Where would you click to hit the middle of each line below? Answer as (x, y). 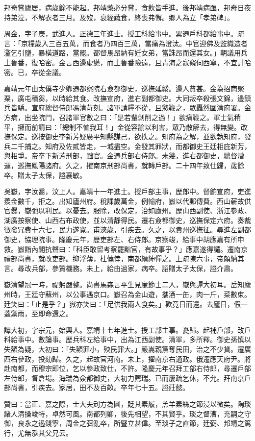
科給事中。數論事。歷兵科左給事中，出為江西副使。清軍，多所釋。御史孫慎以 (127, 339)
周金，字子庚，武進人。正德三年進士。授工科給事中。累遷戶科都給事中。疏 (124, 34)
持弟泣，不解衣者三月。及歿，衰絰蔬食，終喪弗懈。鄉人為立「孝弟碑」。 (119, 17)
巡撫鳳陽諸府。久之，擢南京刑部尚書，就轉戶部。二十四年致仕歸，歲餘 (131, 165)
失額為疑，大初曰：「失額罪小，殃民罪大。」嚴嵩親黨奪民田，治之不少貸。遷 (124, 349)
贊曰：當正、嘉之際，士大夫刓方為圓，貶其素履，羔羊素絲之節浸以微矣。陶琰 (127, 404)
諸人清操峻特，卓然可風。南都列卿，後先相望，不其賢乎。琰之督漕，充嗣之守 (127, 413)
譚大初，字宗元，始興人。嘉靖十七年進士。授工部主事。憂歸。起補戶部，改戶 (127, 330)
